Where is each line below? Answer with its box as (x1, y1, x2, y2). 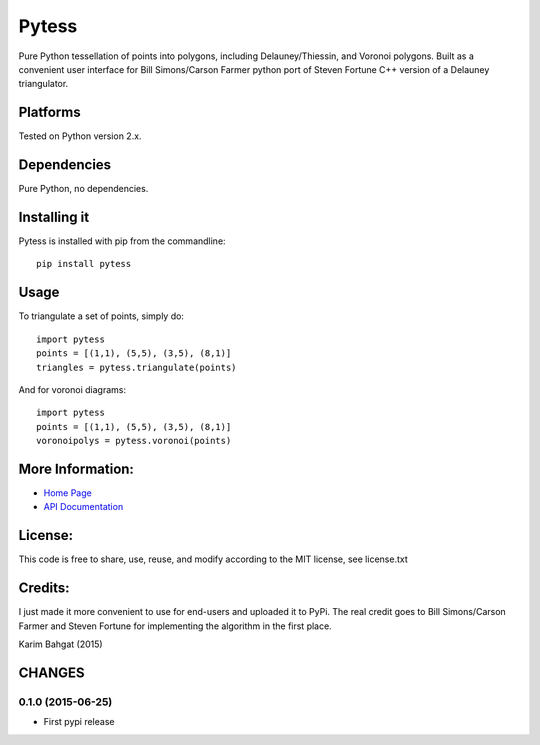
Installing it (18, 208, 90, 225)
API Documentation (43, 501, 124, 513)
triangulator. (18, 78, 69, 90)
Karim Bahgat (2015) (18, 638, 104, 650)
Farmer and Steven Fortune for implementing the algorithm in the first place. (18, 620, 332, 632)
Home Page (43, 486, 92, 499)
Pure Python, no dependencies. (18, 183, 149, 195)
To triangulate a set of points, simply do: (18, 310, 185, 322)
